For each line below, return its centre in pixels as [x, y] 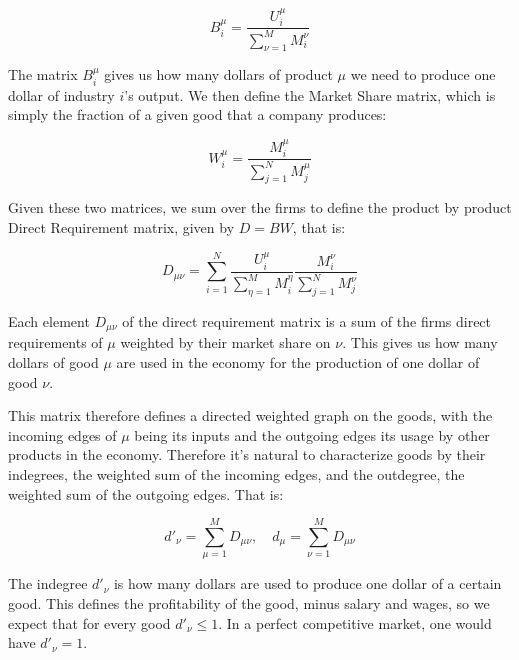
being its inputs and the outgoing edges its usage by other [312, 434]
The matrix [43, 74]
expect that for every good [89, 622]
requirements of [55, 342]
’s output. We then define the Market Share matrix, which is [310, 94]
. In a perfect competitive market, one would [355, 622]
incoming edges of [62, 434]
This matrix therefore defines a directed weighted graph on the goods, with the [250, 415]
